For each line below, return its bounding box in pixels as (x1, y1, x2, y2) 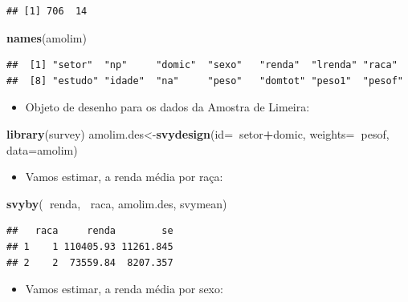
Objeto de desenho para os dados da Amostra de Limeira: (25, 99, 310, 115)
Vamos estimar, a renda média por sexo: (25, 280, 223, 297)
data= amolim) (6, 141, 78, 158)
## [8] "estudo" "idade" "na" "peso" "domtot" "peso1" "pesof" (6, 74, 403, 87)
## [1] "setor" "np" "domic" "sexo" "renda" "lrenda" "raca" (6, 59, 398, 71)
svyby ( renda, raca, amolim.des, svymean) (6, 195, 227, 211)
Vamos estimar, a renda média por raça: (25, 168, 223, 185)
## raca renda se (6, 225, 173, 237)
